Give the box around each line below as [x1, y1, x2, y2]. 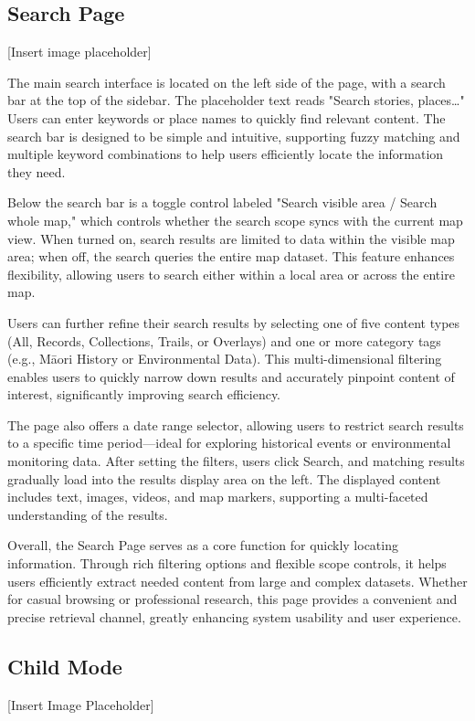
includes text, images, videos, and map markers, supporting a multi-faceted [7, 487, 428, 506]
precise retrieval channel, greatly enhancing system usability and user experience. [7, 607, 461, 626]
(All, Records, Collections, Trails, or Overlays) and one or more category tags [7, 331, 441, 350]
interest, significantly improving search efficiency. [7, 385, 281, 404]
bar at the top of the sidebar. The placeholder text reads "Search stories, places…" [7, 90, 465, 110]
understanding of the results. [7, 504, 168, 524]
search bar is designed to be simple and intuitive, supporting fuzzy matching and [7, 126, 460, 145]
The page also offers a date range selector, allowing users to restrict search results [7, 415, 464, 434]
